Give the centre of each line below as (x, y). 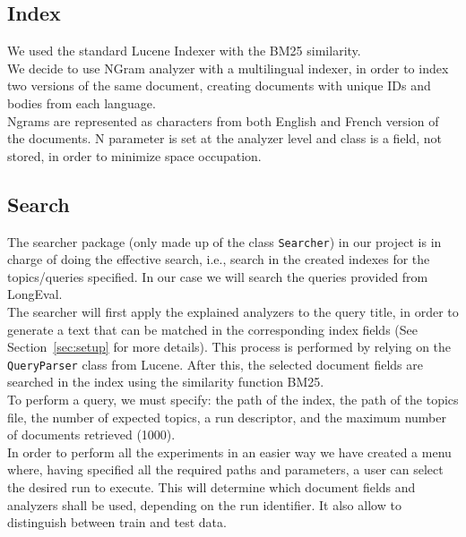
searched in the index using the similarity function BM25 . (166, 382)
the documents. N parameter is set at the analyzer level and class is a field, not (225, 138)
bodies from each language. (82, 102)
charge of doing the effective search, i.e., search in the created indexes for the (219, 259)
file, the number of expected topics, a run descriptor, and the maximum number (227, 417)
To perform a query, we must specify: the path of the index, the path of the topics (233, 400)
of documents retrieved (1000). (91, 435)
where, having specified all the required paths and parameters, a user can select (225, 469)
